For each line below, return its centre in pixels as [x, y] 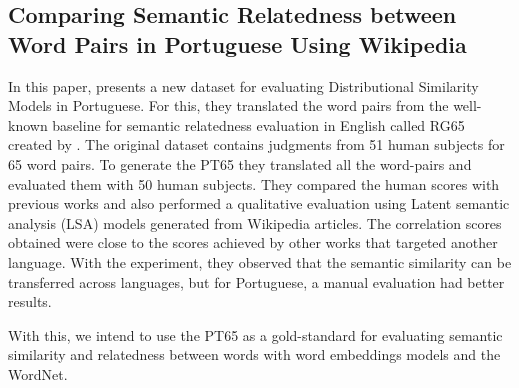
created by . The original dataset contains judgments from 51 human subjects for [256, 144]
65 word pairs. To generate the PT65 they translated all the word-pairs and [240, 163]
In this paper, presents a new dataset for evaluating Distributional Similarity [243, 85]
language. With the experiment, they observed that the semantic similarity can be [260, 261]
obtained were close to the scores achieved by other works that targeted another [253, 242]
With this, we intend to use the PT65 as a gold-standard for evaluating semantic [255, 334]
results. [30, 301]
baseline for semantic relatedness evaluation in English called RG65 [258, 124]
